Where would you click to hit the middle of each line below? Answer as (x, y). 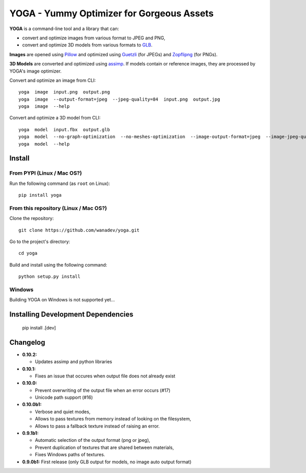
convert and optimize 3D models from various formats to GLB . (87, 45)
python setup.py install (49, 277)
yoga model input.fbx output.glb (64, 129)
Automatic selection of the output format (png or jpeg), (93, 440)
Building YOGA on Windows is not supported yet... (62, 300)
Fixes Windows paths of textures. (70, 455)
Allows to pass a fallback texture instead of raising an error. (97, 426)
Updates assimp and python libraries (73, 362)
